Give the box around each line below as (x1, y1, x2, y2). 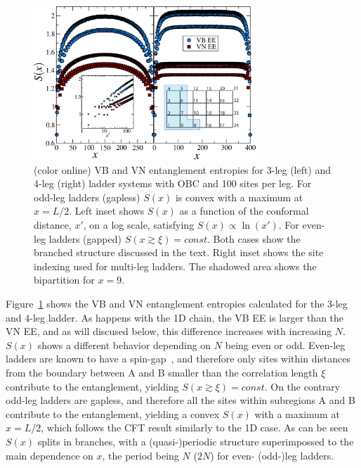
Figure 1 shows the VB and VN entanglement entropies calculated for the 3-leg (6, 296, 348, 310)
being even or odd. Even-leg (225, 337, 346, 352)
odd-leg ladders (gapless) (34, 189, 140, 204)
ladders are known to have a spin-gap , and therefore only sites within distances (6, 351, 351, 366)
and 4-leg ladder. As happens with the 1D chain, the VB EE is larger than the (6, 310, 344, 324)
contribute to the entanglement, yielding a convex (6, 406, 220, 421)
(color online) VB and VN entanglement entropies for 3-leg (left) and (34, 162, 332, 177)
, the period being (102, 448, 179, 462)
